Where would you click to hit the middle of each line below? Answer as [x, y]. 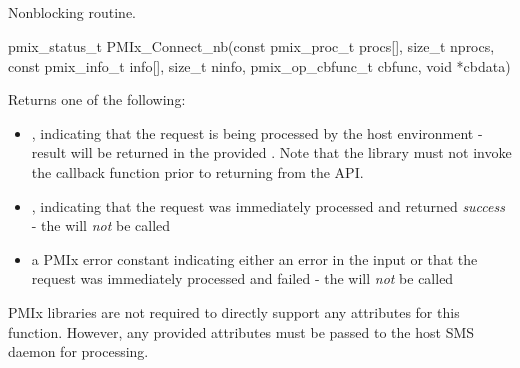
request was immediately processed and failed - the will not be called [242, 278]
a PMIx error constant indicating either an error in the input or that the [254, 258]
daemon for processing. [78, 351]
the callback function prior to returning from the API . [197, 171]
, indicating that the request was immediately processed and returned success [268, 205]
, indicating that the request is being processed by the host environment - [257, 132]
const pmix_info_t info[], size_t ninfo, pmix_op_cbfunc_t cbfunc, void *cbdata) [259, 65]
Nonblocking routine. [72, 12]
